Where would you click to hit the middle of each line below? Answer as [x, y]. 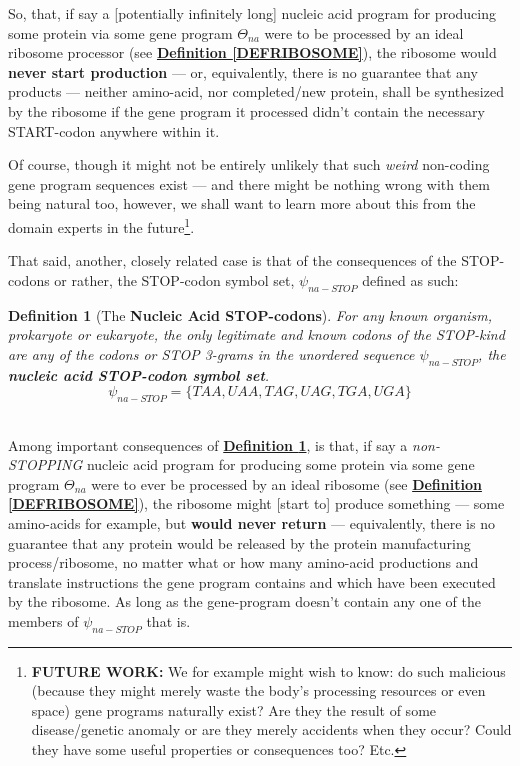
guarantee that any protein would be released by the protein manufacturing [239, 542]
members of [43, 620]
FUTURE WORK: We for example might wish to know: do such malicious [268, 670]
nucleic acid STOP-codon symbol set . [139, 374]
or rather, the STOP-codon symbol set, [174, 279]
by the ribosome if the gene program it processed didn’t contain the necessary [246, 110]
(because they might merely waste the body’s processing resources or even [258, 690]
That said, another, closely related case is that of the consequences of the [232, 260]
